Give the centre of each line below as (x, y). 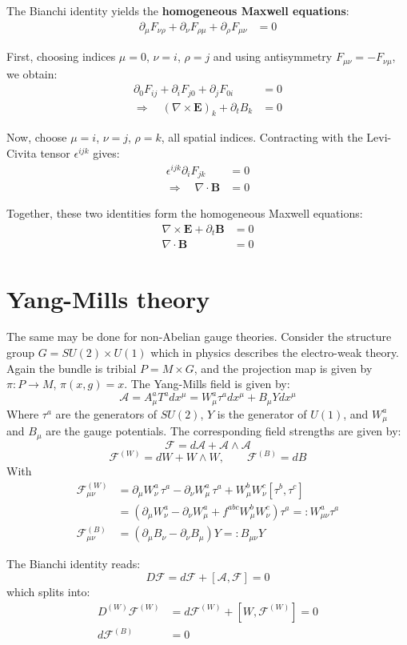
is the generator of (262, 413)
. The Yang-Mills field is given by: (207, 384)
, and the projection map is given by (283, 368)
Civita (22, 153)
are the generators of (106, 413)
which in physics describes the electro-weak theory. (275, 353)
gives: (106, 153)
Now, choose (37, 137)
